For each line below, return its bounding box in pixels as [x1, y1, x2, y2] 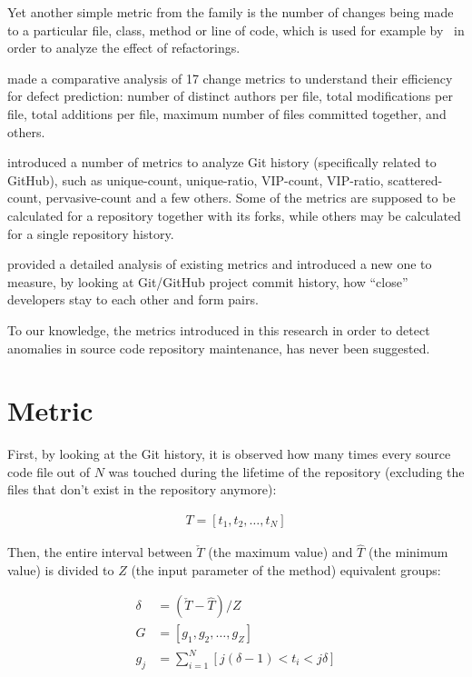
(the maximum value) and [208, 543, 353, 562]
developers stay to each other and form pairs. [7, 290, 259, 309]
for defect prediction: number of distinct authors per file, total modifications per [7, 86, 453, 105]
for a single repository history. [7, 224, 174, 243]
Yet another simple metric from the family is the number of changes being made [7, 3, 454, 21]
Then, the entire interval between [7, 543, 192, 562]
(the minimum [368, 543, 448, 562]
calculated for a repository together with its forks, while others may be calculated [7, 205, 461, 224]
